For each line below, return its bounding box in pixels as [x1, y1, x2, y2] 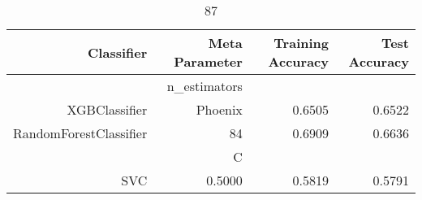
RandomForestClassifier [13, 124, 148, 142]
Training [273, 33, 329, 52]
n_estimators [166, 76, 243, 95]
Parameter [174, 52, 243, 71]
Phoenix [196, 100, 243, 119]
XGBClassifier [67, 100, 148, 119]
